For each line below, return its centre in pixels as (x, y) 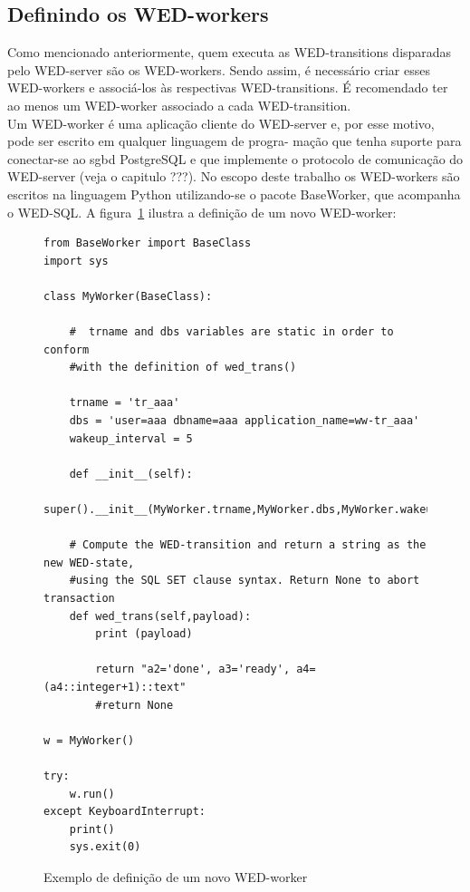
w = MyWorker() (89, 740)
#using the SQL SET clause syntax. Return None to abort (245, 581)
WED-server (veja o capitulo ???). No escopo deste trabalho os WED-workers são (234, 176)
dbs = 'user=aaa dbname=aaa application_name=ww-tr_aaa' (245, 421)
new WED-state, (89, 562)
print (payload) (144, 634)
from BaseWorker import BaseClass (148, 243)
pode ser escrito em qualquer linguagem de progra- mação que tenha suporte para (235, 141)
